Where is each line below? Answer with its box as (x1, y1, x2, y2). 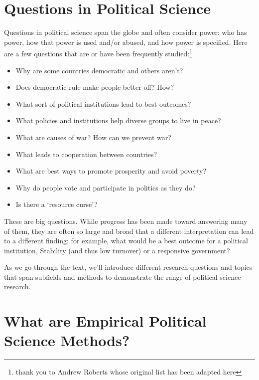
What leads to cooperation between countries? (15, 149, 157, 159)
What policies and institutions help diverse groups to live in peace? (15, 115, 221, 126)
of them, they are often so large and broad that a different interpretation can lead (4, 225, 254, 236)
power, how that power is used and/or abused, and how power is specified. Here (4, 36, 248, 47)
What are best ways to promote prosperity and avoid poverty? (15, 166, 207, 176)
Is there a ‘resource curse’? (15, 199, 98, 209)
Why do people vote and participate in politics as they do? (15, 182, 196, 192)
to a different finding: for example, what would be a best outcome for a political (4, 235, 248, 246)
